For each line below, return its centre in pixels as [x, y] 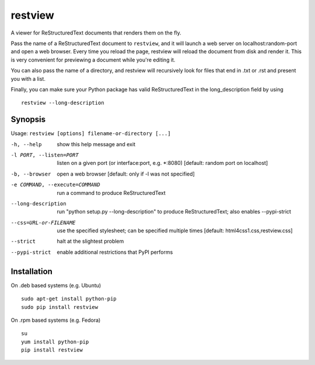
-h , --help [26, 144]
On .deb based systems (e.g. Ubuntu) [56, 285]
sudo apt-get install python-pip [69, 299]
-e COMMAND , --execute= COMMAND [55, 185]
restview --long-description [63, 103]
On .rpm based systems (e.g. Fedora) [56, 320]
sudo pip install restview [60, 307]
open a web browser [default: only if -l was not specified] [126, 174]
